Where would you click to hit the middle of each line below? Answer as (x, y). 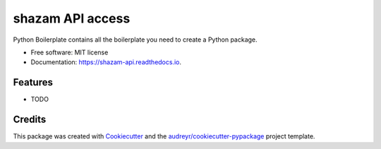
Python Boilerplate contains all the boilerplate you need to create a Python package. (135, 40)
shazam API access (72, 18)
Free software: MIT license (69, 52)
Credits (30, 120)
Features (33, 82)
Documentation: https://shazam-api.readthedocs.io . (106, 62)
